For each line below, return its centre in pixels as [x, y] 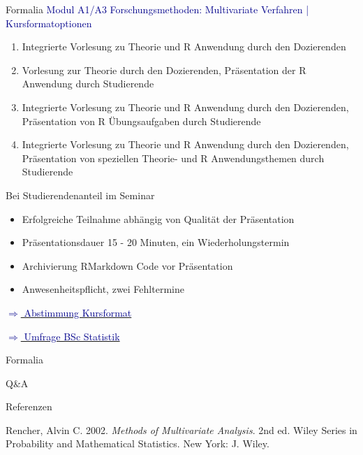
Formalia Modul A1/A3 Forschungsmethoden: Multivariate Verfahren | [157, 9]
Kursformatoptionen [49, 23]
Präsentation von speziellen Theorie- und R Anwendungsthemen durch [173, 158]
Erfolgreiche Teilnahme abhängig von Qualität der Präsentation [158, 218]
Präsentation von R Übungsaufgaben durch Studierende [141, 121]
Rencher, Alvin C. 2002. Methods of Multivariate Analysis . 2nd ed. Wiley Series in [181, 429]
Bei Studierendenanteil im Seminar [80, 195]
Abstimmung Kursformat [78, 312]
